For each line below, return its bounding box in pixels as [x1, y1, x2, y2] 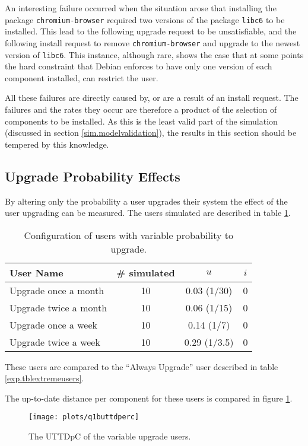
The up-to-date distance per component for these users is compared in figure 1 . [5, 391, 293, 404]
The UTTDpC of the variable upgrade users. [28, 430, 191, 442]
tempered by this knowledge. [5, 138, 109, 150]
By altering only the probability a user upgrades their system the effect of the [5, 195, 288, 207]
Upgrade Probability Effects [5, 167, 180, 185]
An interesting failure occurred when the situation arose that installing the [5, 2, 277, 14]
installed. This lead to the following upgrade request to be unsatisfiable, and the [5, 25, 297, 37]
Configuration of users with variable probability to [24, 228, 233, 242]
